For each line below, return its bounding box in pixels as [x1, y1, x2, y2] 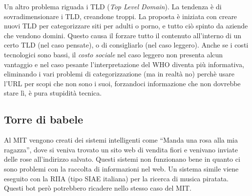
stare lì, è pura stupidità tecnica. [4, 88, 102, 98]
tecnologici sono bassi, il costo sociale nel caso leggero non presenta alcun [4, 49, 223, 59]
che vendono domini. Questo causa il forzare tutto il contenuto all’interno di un [4, 30, 242, 40]
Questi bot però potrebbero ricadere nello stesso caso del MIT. [4, 183, 192, 193]
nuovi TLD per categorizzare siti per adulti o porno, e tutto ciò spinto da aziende [4, 21, 248, 31]
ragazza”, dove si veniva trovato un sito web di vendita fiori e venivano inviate [4, 144, 238, 154]
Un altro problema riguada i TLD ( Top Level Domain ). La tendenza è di [4, 1, 222, 11]
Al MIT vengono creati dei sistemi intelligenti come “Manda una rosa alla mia [4, 135, 238, 145]
